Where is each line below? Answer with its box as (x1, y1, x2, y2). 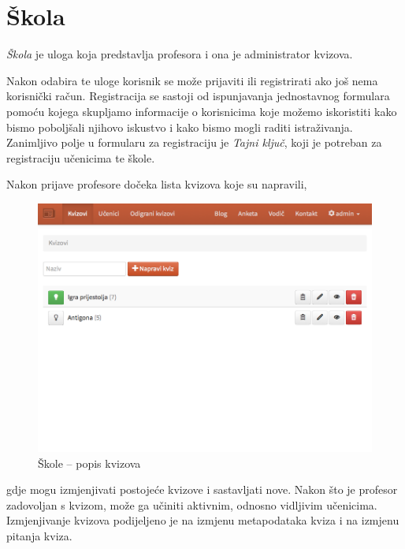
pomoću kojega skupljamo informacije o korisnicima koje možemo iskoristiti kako (6, 103, 397, 119)
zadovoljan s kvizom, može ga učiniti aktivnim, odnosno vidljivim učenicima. (6, 496, 377, 513)
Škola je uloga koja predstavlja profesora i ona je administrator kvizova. (6, 46, 353, 62)
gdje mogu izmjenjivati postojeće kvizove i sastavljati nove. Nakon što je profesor (6, 481, 398, 498)
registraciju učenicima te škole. (6, 149, 155, 166)
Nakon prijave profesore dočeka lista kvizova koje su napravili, (6, 176, 307, 192)
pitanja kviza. (6, 528, 72, 544)
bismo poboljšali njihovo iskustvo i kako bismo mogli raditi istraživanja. (6, 118, 353, 135)
